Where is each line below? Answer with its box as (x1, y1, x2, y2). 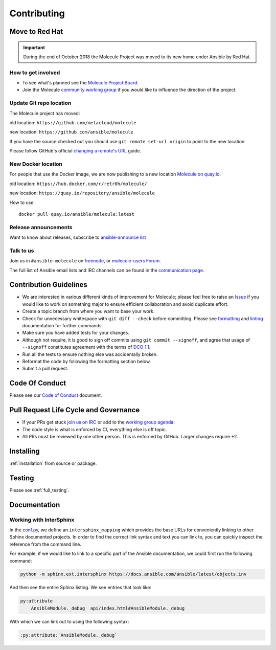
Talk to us (9, 247, 34, 254)
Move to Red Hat (9, 27, 63, 36)
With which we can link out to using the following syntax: (9, 618, 129, 624)
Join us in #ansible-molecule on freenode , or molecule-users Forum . (9, 258, 161, 264)
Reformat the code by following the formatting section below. (22, 358, 151, 364)
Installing (9, 446, 40, 455)
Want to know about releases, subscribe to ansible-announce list (9, 234, 146, 240)
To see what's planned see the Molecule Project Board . (22, 80, 139, 86)
